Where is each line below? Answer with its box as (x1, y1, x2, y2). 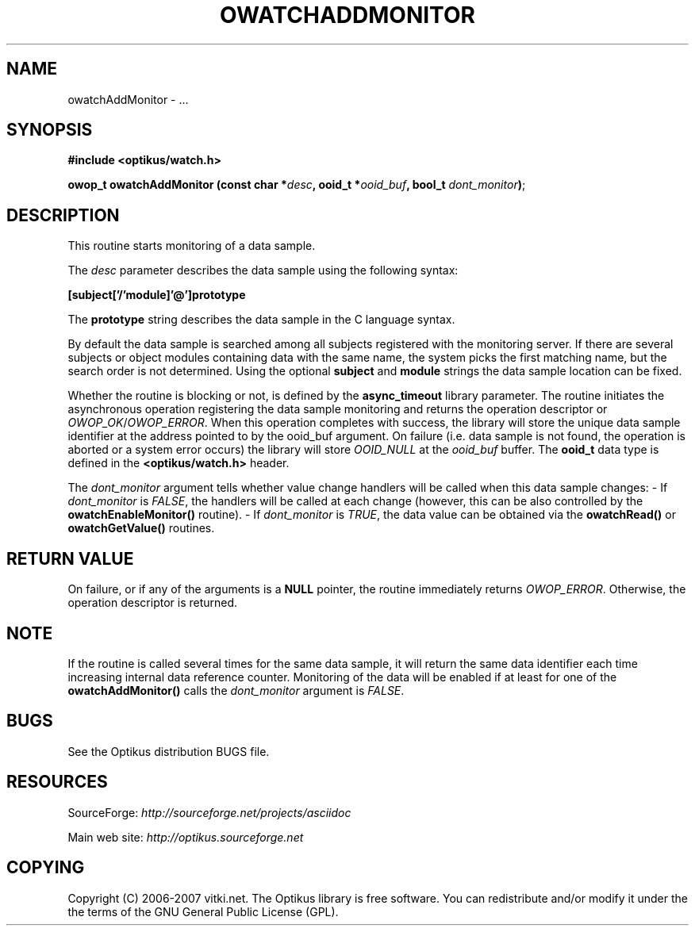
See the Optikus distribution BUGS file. (67, 744, 270, 758)
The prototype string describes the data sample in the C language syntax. (67, 313, 455, 327)
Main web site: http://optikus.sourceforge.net (67, 830, 304, 844)
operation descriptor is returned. (67, 596, 238, 610)
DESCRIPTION (6, 205, 120, 225)
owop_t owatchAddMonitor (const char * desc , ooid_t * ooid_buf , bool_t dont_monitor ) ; (67, 178, 526, 192)
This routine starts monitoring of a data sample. (67, 239, 316, 253)
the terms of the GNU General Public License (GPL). (67, 904, 339, 919)
